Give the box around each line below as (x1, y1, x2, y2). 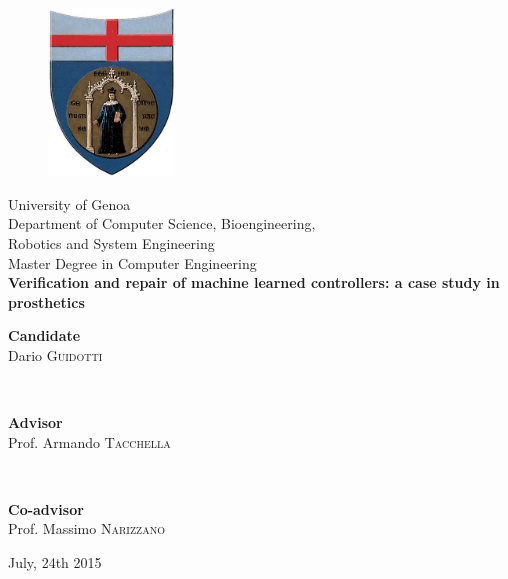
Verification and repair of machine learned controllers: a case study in (8, 272, 500, 293)
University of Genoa (8, 193, 131, 214)
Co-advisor (8, 498, 84, 519)
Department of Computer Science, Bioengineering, (8, 213, 316, 234)
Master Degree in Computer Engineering (8, 252, 257, 273)
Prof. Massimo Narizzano (8, 518, 165, 539)
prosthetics (8, 291, 85, 312)
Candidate (8, 325, 81, 346)
